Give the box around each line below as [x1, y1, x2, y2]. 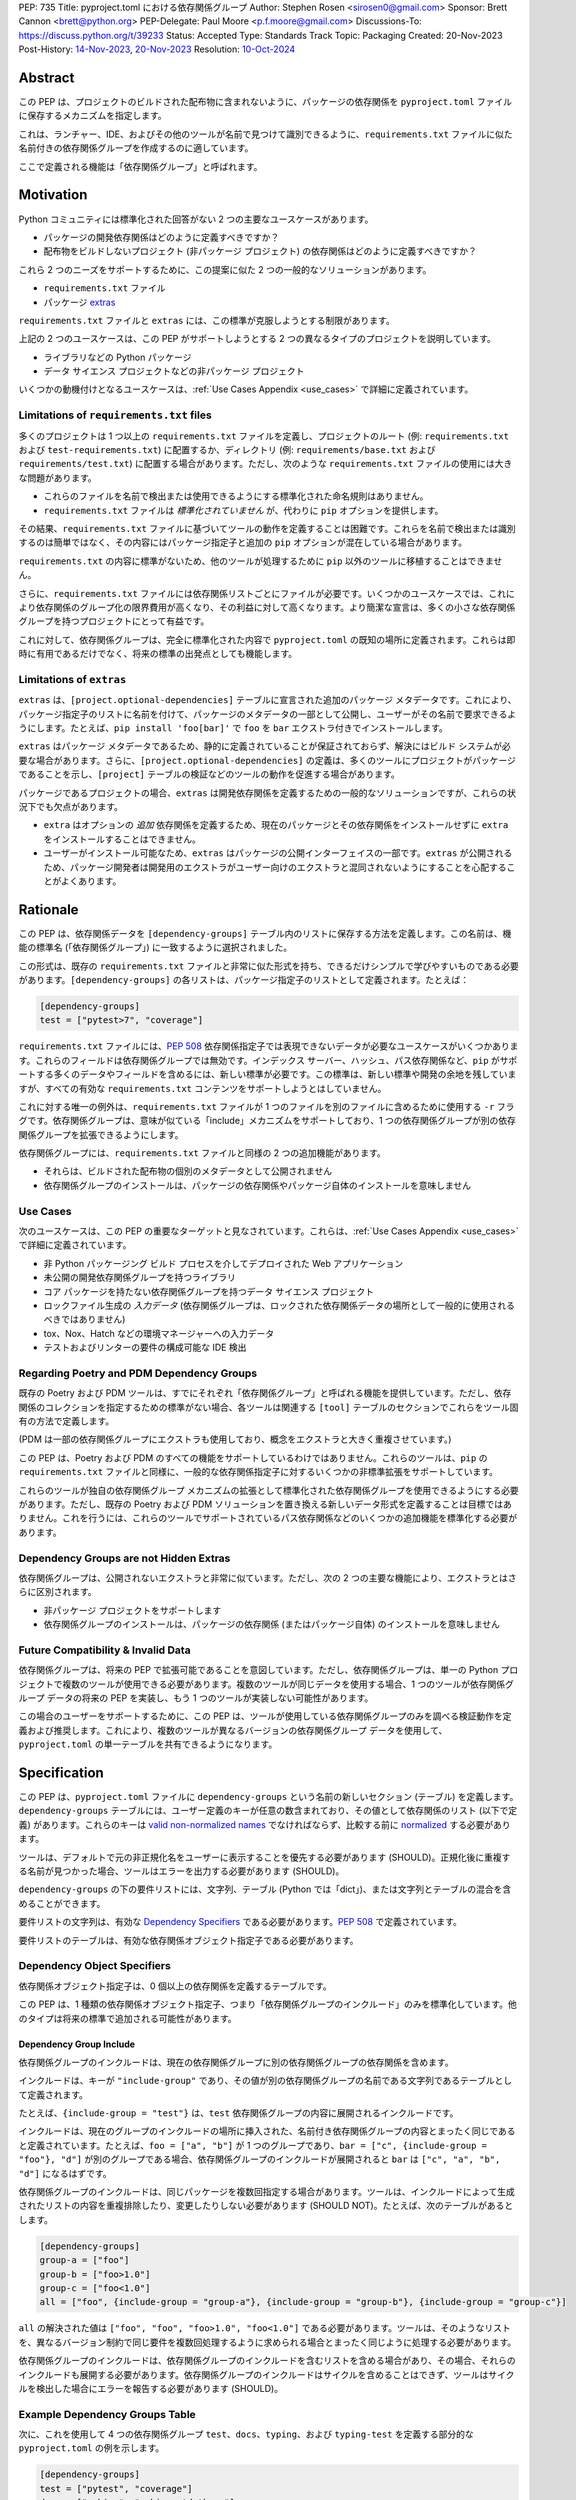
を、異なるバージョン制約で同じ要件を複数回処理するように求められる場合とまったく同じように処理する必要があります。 [18, 2336, 517, 2348]
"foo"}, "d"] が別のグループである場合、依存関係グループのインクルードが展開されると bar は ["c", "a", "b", [18, 2153, 501, 2165]
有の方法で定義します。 [18, 1415, 115, 1427]
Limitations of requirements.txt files [18, 408, 212, 422]
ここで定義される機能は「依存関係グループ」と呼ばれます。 [18, 160, 263, 172]
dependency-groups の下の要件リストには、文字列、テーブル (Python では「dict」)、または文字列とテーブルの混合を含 [18, 1883, 512, 1895]
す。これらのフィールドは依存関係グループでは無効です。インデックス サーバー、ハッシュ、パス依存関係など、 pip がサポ [18, 1054, 518, 1066]
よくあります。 [60, 875, 122, 887]
